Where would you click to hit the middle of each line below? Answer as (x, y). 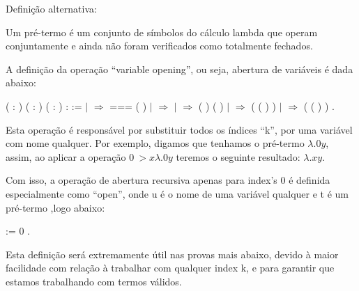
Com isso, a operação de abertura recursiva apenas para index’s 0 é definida (168, 180)
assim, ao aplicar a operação (66, 156)
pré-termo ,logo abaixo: (55, 207)
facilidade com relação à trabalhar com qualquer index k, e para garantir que (170, 268)
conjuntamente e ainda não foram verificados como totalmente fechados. (159, 46)
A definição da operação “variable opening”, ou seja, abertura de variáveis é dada (179, 69)
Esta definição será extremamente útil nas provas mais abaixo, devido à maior (172, 254)
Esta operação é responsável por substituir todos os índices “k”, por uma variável (179, 129)
